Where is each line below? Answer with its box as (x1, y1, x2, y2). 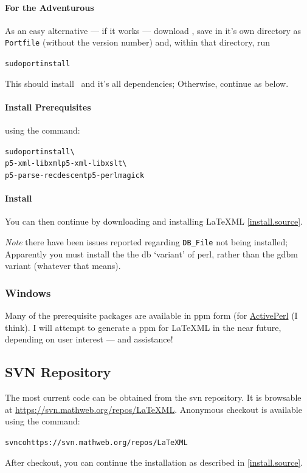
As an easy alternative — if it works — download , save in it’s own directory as (5, 24, 302, 36)
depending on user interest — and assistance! (5, 333, 173, 345)
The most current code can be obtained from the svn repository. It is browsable (5, 391, 302, 404)
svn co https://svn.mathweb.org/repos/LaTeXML (5, 438, 188, 447)
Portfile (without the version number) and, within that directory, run (5, 36, 271, 49)
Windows (5, 285, 51, 300)
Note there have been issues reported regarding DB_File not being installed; (5, 236, 288, 248)
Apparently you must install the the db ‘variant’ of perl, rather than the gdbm (5, 247, 298, 260)
